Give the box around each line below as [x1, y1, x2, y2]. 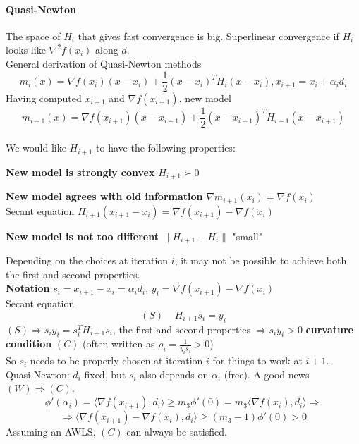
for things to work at [212, 353, 303, 368]
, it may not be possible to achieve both [174, 253, 347, 268]
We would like [6, 140, 66, 155]
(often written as [83, 336, 155, 351]
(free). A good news [224, 366, 310, 381]
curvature [305, 321, 353, 336]
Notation [6, 280, 50, 295]
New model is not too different [6, 228, 159, 243]
